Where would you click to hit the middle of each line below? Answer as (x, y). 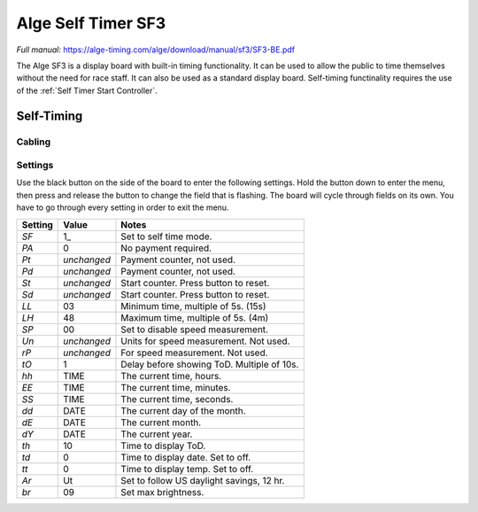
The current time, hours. (171, 376)
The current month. (161, 423)
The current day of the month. (184, 410)
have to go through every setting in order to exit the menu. (123, 207)
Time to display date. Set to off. (186, 457)
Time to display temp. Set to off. (187, 469)
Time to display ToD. (163, 446)
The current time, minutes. (176, 387)
